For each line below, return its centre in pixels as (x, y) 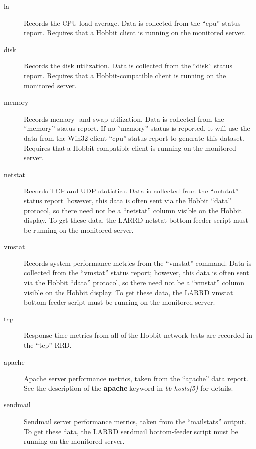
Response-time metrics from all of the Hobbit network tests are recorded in (138, 335)
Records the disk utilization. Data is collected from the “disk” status (128, 66)
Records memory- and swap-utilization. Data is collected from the (124, 118)
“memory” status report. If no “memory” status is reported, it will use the (137, 128)
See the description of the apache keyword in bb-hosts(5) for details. (128, 388)
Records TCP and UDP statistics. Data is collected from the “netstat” (131, 191)
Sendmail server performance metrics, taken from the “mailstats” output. (135, 421)
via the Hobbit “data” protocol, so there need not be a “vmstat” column (134, 283)
